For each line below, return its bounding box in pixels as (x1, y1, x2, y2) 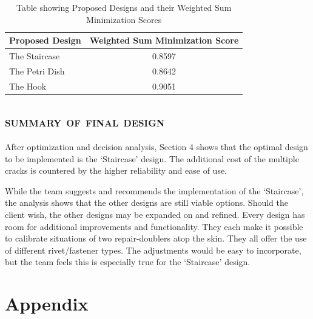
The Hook (9, 79, 47, 92)
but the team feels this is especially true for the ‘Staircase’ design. (5, 255, 251, 268)
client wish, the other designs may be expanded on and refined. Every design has (5, 208, 305, 220)
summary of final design (5, 112, 165, 131)
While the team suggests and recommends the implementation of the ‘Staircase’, (5, 184, 304, 197)
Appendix (5, 291, 89, 316)
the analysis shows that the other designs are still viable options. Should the (5, 196, 288, 209)
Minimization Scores (86, 13, 162, 25)
